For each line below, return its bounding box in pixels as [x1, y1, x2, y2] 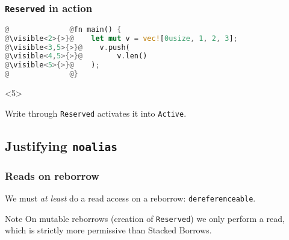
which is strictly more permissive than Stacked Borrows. [5, 224, 212, 236]
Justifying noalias [5, 136, 118, 155]
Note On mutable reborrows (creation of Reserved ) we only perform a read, [5, 212, 285, 224]
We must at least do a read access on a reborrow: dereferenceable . [5, 191, 256, 204]
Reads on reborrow [5, 168, 99, 183]
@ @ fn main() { [5, 25, 122, 34]
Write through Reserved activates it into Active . [5, 106, 187, 119]
